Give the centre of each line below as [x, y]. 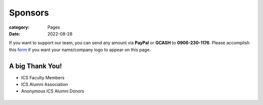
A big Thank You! [36, 66]
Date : [15, 34]
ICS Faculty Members [43, 77]
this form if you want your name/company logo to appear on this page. [80, 50]
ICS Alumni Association [45, 85]
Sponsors [29, 13]
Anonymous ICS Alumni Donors [53, 91]
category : [19, 27]
